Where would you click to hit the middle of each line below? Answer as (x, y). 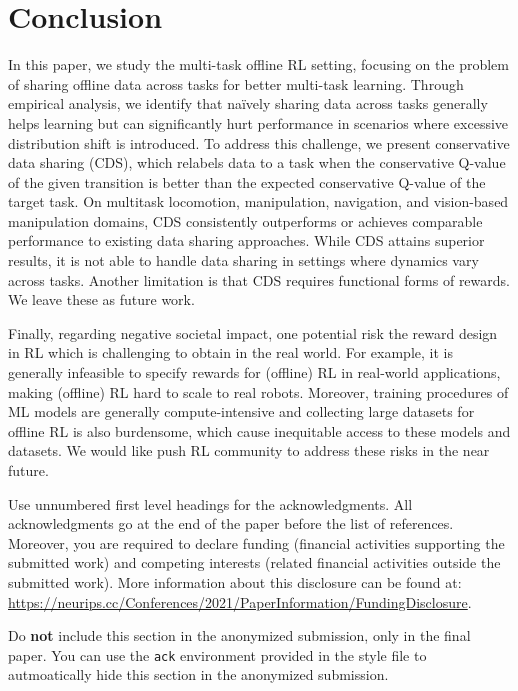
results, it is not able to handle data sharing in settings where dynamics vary (243, 260)
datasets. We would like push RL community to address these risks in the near (249, 450)
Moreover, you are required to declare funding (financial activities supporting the (256, 542)
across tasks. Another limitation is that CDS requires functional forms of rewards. (259, 279)
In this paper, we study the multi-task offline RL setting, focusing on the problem (258, 64)
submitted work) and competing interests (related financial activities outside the (254, 562)
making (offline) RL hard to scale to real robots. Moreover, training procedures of (258, 391)
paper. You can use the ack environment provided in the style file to (217, 654)
